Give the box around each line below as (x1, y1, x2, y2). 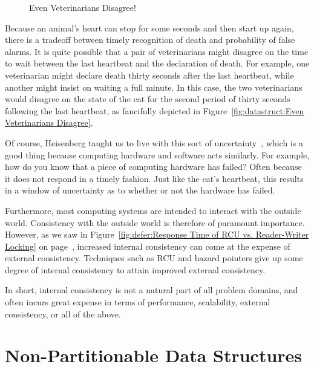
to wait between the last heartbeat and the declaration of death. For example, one (5, 57, 310, 70)
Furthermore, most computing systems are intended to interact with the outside (5, 204, 301, 216)
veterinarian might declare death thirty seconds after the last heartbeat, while (5, 68, 294, 81)
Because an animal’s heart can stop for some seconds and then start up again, (5, 21, 294, 34)
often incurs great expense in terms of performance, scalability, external (5, 296, 270, 308)
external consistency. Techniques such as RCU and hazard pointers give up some (5, 252, 303, 264)
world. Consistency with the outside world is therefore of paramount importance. (5, 216, 305, 229)
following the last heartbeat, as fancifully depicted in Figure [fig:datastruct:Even (5, 104, 304, 117)
